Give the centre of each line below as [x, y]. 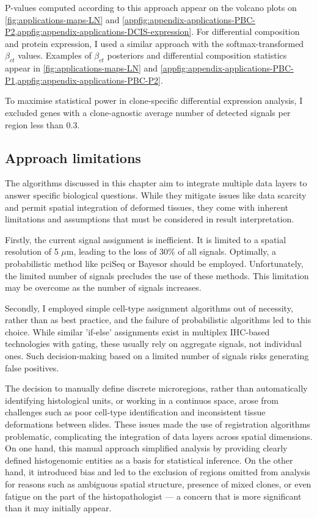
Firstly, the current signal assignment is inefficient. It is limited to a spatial [146, 239]
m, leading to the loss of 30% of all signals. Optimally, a [171, 251]
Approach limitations [73, 157]
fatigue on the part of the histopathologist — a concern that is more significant [153, 496]
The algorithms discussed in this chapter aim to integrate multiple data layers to [156, 183]
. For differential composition [246, 31]
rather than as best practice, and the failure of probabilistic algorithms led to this [158, 320]
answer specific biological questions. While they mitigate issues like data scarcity [156, 195]
